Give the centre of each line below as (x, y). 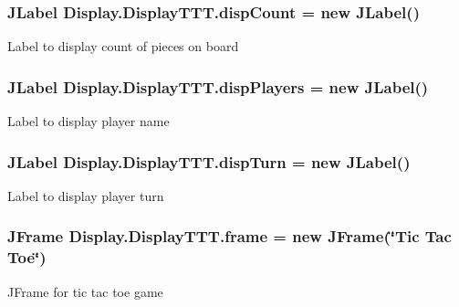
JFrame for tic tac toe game (85, 291)
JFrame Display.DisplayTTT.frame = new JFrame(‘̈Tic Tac (229, 236)
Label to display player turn (86, 195)
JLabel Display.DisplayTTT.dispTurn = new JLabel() (209, 161)
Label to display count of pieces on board (123, 46)
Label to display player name (89, 121)
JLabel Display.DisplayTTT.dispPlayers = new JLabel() (218, 86)
